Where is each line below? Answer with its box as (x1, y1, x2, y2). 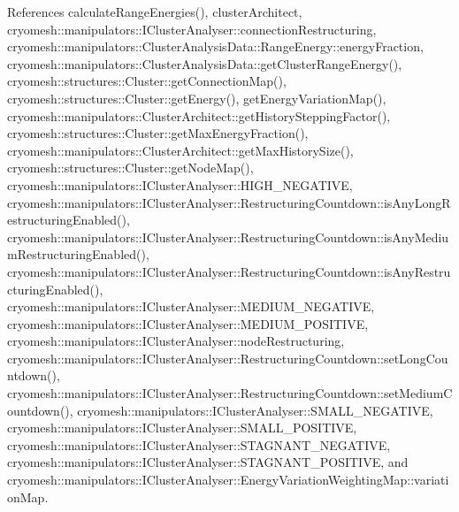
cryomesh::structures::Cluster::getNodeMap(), (7, 158, 254, 177)
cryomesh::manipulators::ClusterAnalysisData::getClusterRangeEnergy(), (7, 54, 402, 73)
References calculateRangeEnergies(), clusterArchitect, (7, 3, 302, 20)
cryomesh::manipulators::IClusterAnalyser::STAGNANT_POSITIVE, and (7, 453, 409, 471)
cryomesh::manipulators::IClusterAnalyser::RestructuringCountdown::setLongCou (7, 348, 448, 367)
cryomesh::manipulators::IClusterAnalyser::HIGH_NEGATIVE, (7, 175, 353, 194)
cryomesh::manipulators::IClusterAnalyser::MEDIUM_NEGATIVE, (7, 297, 375, 316)
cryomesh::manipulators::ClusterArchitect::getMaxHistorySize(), (7, 141, 354, 159)
